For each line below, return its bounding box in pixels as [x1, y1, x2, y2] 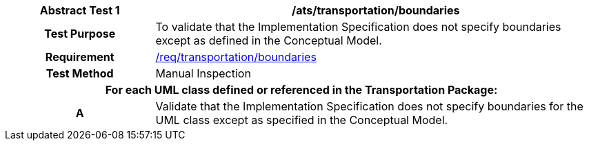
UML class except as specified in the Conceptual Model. [155, 113, 448, 127]
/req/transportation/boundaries [155, 50, 317, 64]
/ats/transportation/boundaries [291, 3, 460, 17]
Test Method [46, 66, 114, 80]
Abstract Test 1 [39, 3, 120, 17]
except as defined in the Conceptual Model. [155, 34, 382, 47]
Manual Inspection [155, 66, 251, 80]
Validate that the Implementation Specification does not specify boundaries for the [155, 99, 583, 113]
